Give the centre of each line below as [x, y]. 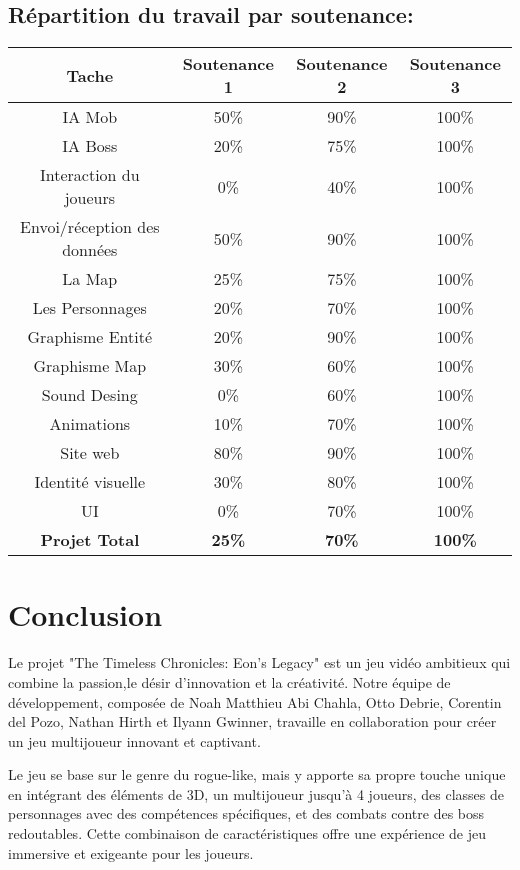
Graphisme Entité [90, 337]
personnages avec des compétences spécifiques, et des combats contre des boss [246, 813]
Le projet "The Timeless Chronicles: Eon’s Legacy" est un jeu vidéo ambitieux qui [259, 662]
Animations [90, 424]
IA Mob [90, 117]
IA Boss [90, 146]
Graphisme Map [90, 366]
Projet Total [90, 540]
